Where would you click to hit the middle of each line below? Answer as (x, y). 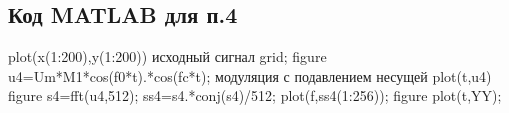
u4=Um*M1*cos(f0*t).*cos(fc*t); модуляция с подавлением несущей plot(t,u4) (250, 75)
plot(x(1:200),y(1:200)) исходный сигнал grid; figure (167, 56)
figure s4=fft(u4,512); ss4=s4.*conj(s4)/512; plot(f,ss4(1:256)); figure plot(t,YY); (255, 95)
